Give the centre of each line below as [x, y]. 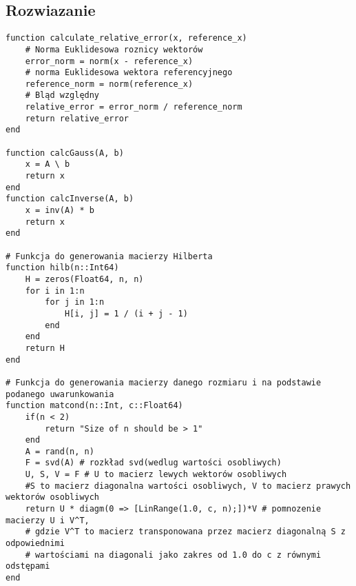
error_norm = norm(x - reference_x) [109, 61]
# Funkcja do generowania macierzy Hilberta [109, 256]
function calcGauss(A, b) [65, 153]
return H [45, 348]
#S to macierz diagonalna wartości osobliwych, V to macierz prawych [188, 486]
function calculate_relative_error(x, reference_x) [126, 38]
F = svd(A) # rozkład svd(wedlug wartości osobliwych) [153, 463]
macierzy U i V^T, [48, 520]
